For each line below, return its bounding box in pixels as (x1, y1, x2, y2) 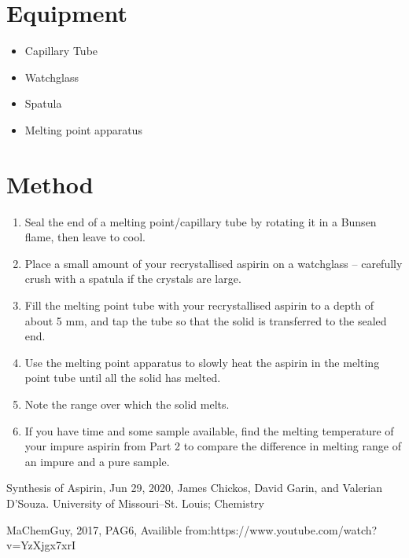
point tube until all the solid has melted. (24, 369, 221, 386)
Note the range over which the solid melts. (24, 395, 230, 412)
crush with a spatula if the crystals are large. (24, 270, 241, 287)
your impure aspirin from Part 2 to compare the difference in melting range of (24, 438, 401, 454)
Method (6, 167, 94, 200)
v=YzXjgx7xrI (6, 537, 76, 553)
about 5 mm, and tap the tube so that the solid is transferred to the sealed (24, 312, 387, 329)
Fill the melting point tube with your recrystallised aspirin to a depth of (24, 297, 374, 313)
